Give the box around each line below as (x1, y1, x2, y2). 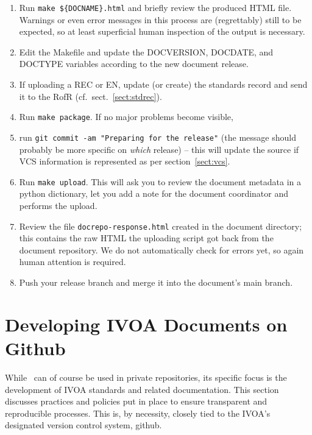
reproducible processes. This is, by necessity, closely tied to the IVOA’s (5, 406, 271, 419)
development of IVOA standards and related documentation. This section (5, 383, 279, 395)
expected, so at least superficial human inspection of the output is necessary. (19, 25, 305, 38)
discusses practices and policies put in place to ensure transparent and (5, 395, 268, 408)
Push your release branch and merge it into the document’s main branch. (19, 276, 293, 288)
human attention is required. (19, 255, 126, 268)
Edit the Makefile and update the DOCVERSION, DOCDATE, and (19, 45, 274, 58)
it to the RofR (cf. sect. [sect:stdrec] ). (19, 90, 162, 102)
